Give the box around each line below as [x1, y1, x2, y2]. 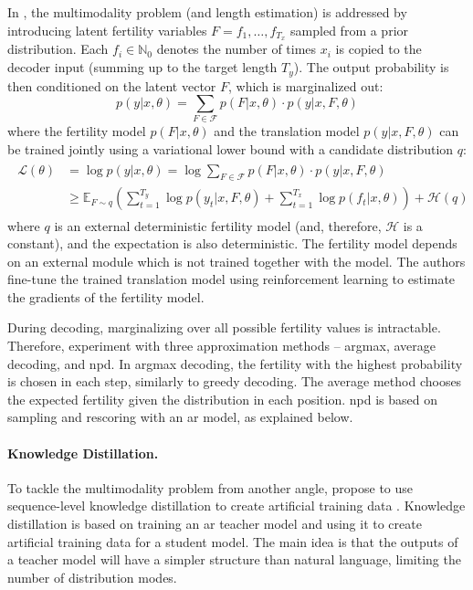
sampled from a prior [290, 20, 409, 39]
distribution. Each [7, 39, 109, 58]
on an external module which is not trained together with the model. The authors [7, 251, 466, 270]
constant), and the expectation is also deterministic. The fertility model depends [7, 234, 457, 253]
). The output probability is [293, 58, 449, 77]
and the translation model [214, 121, 360, 141]
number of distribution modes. [7, 567, 177, 586]
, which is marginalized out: [228, 76, 384, 95]
